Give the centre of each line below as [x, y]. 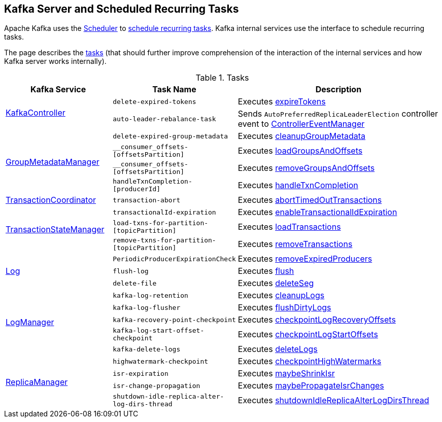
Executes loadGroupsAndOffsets [300, 151]
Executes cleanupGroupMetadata [302, 136]
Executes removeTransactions [295, 244]
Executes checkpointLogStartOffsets [308, 335]
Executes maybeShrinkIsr [286, 374]
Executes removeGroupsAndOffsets [306, 168]
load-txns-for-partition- [161, 223]
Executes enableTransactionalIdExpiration [317, 212]
